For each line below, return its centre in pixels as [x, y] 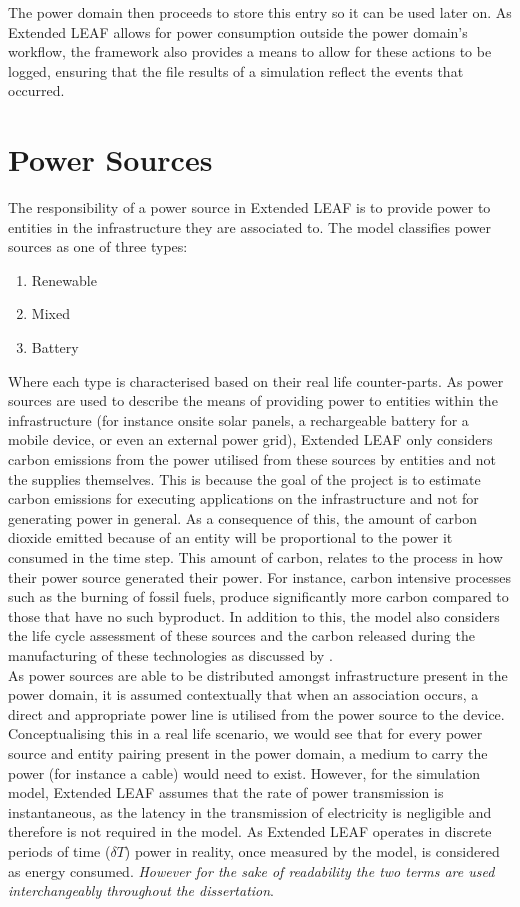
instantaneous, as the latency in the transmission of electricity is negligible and [250, 811]
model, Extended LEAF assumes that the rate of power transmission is [226, 792]
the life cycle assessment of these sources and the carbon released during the [241, 635]
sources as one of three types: [98, 246]
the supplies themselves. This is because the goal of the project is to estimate [244, 478]
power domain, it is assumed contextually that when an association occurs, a [243, 694]
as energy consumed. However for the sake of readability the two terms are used [251, 870]
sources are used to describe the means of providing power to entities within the [253, 400]
